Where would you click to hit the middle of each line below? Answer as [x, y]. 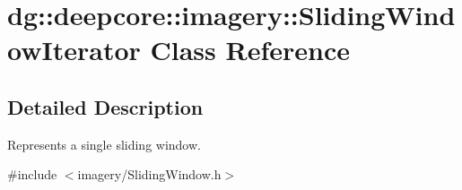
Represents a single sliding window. [104, 144]
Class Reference [250, 50]
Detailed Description [105, 106]
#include [32, 174]
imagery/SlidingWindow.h [149, 174]
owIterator [74, 50]
